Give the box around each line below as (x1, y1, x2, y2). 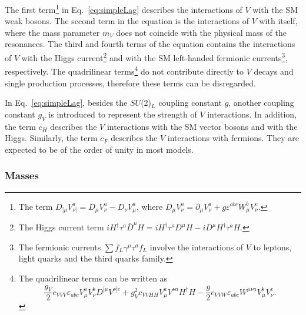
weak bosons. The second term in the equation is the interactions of (5, 15, 249, 27)
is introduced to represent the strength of (48, 108, 197, 120)
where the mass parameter (5, 26, 100, 38)
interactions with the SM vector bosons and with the (107, 120, 298, 132)
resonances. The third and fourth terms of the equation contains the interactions (5, 38, 295, 50)
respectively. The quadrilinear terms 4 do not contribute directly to (5, 63, 244, 77)
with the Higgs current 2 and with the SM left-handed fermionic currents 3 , (21, 50, 288, 63)
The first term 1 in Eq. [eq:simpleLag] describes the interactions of (5, 2, 242, 15)
